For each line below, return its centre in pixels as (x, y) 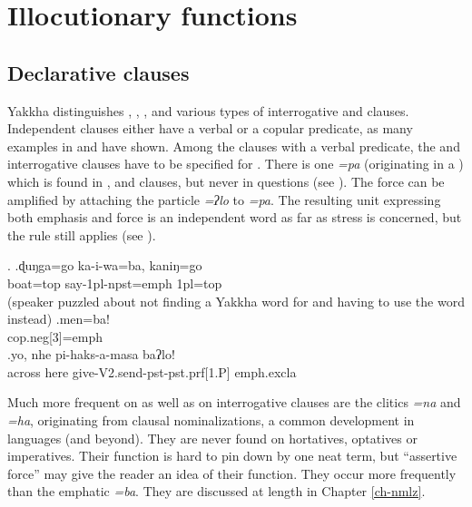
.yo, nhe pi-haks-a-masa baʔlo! (91, 354)
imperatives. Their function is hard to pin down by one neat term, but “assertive (232, 456)
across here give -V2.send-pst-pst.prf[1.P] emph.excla (152, 371)
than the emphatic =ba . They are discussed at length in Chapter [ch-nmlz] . (216, 491)
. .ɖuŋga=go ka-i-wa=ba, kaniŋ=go (105, 265)
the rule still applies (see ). (82, 234)
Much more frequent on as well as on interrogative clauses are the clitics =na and (234, 402)
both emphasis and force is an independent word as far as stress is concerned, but (235, 217)
